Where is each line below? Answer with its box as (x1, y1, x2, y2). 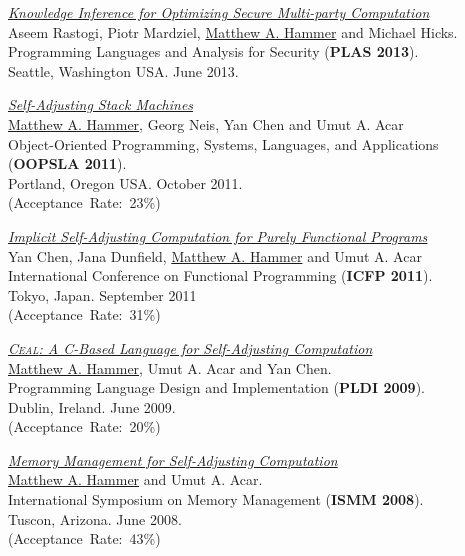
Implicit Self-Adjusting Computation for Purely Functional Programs (8, 225, 428, 246)
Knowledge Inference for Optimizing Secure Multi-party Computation (8, 2, 430, 22)
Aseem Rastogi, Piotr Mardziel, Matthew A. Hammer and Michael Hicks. (8, 21, 458, 42)
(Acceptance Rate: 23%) (8, 192, 161, 213)
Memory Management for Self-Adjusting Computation (8, 449, 338, 470)
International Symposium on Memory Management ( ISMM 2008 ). (8, 489, 424, 510)
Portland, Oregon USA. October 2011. (8, 172, 243, 193)
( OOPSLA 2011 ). (8, 153, 127, 174)
